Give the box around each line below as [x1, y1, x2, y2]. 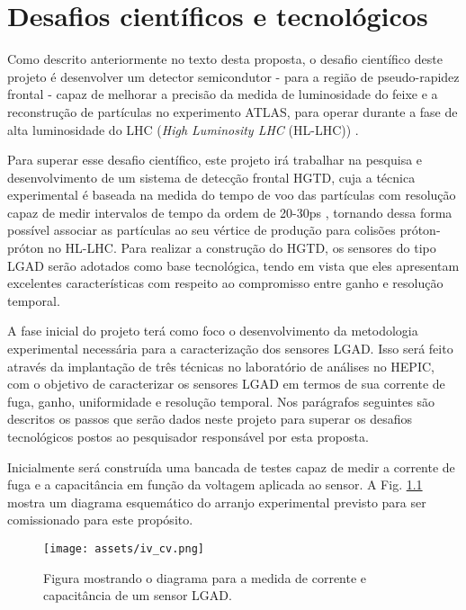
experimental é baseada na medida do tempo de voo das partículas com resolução [7, 185, 456, 204]
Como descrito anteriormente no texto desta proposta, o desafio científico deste [7, 49, 443, 68]
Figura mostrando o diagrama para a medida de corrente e [43, 568, 367, 587]
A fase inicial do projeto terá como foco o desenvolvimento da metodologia [7, 321, 418, 340]
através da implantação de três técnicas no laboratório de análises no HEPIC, [7, 356, 435, 375]
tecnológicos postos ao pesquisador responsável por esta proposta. [7, 427, 369, 445]
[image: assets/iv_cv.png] [43, 542, 204, 555]
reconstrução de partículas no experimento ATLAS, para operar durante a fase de [7, 102, 458, 121]
